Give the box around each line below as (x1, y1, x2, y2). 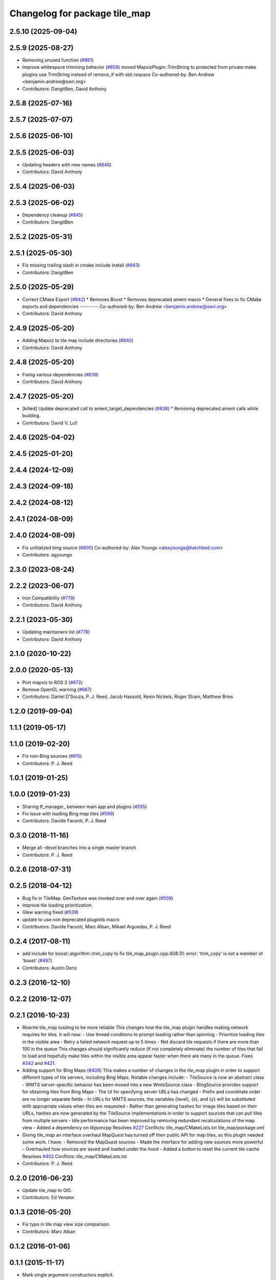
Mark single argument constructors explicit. (22, 1271, 114, 1277)
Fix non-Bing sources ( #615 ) (22, 753, 82, 759)
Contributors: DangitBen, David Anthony (22, 86, 107, 92)
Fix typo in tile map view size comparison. (22, 1221, 111, 1227)
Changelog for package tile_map (9, 8, 151, 19)
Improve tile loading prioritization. (22, 902, 93, 908)
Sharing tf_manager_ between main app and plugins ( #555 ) (22, 803, 147, 809)
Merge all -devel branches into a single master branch (22, 845, 136, 851)
